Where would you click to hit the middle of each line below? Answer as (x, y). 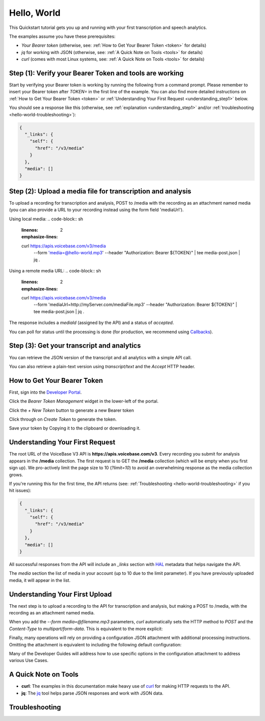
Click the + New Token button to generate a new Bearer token (72, 410)
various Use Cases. (29, 661)
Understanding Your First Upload (61, 594)
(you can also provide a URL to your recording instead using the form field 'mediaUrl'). (96, 210)
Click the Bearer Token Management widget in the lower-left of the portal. (84, 401)
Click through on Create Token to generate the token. (63, 419)
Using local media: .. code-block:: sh (46, 219)
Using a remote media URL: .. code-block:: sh (55, 270)
